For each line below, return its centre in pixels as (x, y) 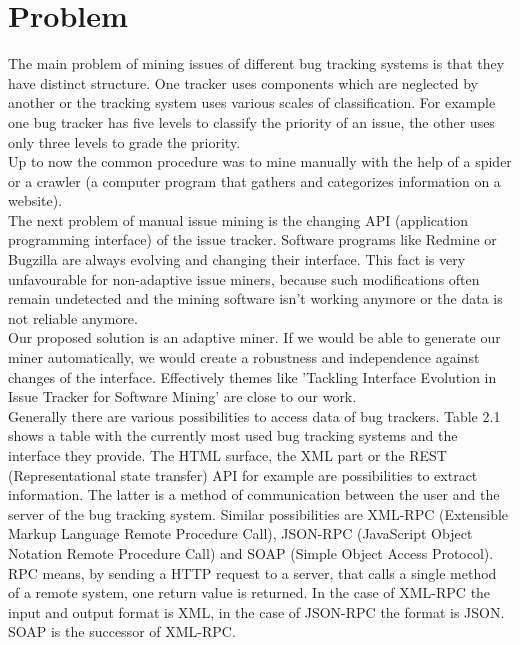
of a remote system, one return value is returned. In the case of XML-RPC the (249, 592)
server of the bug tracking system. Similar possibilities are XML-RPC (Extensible (258, 513)
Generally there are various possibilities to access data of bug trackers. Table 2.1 (254, 415)
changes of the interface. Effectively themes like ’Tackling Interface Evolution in (252, 376)
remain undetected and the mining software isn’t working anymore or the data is (255, 298)
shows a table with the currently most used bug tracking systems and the (233, 435)
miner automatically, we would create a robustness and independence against (244, 357)
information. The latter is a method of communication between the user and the (254, 494)
